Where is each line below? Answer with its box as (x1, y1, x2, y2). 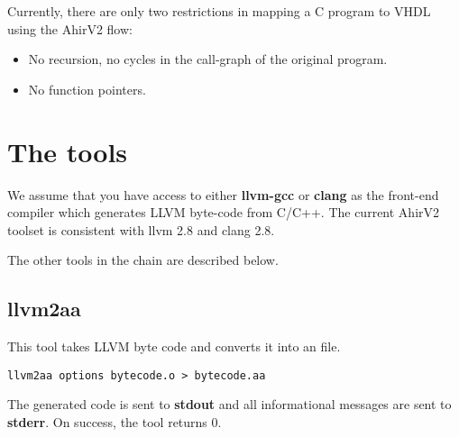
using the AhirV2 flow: (7, 19, 133, 38)
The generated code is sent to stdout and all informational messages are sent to (7, 395, 452, 414)
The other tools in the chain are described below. (7, 250, 279, 269)
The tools (7, 132, 128, 169)
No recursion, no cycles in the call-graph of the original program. (28, 50, 388, 68)
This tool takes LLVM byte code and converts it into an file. (7, 337, 341, 356)
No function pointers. (28, 79, 146, 98)
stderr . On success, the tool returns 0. (7, 412, 222, 431)
